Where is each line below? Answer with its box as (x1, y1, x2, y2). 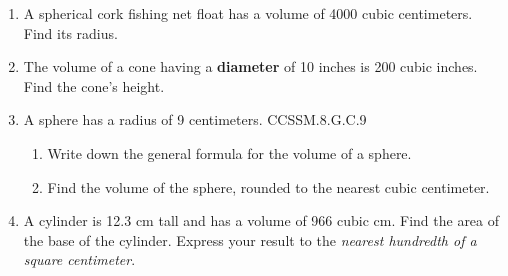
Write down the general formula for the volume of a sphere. (47, 142, 412, 163)
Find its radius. (23, 22, 118, 43)
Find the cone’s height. (23, 75, 165, 96)
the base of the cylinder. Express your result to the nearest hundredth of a (23, 229, 477, 250)
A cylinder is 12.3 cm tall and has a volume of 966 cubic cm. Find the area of (23, 210, 500, 231)
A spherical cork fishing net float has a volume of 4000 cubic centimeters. (23, 3, 473, 23)
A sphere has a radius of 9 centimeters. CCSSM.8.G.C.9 (23, 109, 367, 130)
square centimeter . (23, 249, 136, 270)
